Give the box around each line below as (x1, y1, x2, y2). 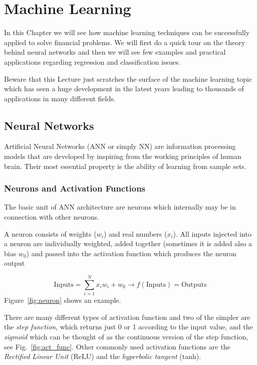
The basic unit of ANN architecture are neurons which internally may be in (4, 202, 236, 212)
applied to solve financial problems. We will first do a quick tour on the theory (4, 37, 245, 47)
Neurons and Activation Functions (4, 182, 146, 195)
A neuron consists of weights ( (4, 228, 97, 239)
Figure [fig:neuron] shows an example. (4, 295, 121, 305)
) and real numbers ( (103, 228, 167, 239)
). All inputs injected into (173, 228, 251, 239)
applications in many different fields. (4, 93, 116, 103)
